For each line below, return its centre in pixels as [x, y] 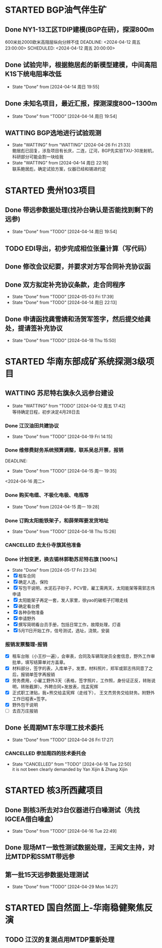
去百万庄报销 [25, 711]
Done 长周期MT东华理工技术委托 [54, 728]
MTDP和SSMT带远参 [43, 857]
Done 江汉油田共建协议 [32, 425]
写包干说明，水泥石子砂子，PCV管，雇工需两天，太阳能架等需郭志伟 [87, 588]
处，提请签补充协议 [34, 328]
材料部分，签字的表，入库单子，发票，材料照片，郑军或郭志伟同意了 [80, 668]
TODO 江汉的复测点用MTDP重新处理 [60, 939]
